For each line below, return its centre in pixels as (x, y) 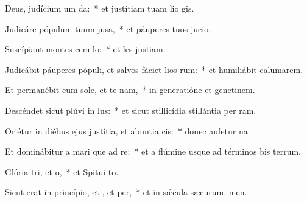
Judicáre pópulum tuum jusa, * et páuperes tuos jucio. (108, 28)
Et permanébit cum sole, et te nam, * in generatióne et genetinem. (130, 90)
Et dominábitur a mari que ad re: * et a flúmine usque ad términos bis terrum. (153, 151)
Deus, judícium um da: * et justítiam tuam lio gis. (100, 8)
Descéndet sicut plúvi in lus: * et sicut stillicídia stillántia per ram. (131, 110)
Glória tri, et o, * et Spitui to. (62, 171)
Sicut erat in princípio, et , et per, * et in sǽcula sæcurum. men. (126, 192)
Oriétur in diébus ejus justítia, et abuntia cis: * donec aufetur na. (128, 131)
